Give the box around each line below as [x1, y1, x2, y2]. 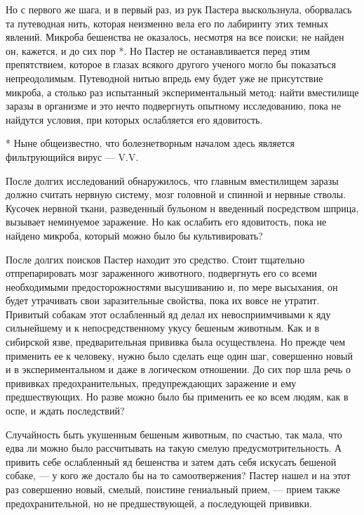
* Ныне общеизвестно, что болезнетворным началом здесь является [6, 136, 295, 150]
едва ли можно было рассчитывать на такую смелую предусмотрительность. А [6, 441, 342, 455]
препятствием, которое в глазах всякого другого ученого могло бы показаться [6, 57, 336, 72]
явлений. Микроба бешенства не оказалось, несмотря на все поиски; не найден [6, 30, 344, 44]
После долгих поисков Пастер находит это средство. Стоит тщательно [6, 252, 305, 266]
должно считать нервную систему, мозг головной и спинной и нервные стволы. [6, 187, 346, 202]
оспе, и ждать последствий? [6, 403, 125, 418]
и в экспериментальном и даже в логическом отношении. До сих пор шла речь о [6, 362, 351, 377]
